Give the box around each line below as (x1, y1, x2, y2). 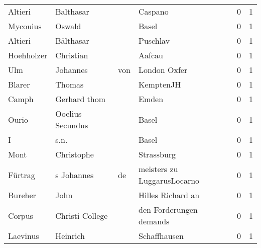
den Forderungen (138, 204, 198, 215)
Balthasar (55, 6, 89, 17)
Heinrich (55, 230, 85, 241)
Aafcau (138, 49, 163, 61)
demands (138, 215, 170, 227)
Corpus (8, 209, 33, 221)
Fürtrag (8, 169, 35, 181)
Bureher (8, 189, 36, 201)
